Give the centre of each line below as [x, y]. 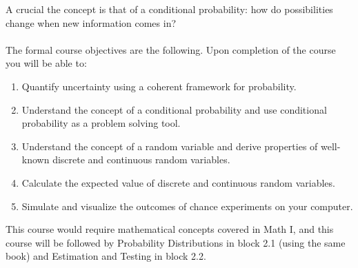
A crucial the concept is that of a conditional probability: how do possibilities [169, 9]
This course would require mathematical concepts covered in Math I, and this [170, 229]
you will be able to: [46, 63]
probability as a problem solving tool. [101, 123]
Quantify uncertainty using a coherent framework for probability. [159, 86]
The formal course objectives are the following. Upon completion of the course [171, 49]
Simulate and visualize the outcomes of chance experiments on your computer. [187, 206]
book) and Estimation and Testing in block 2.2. [106, 256]
